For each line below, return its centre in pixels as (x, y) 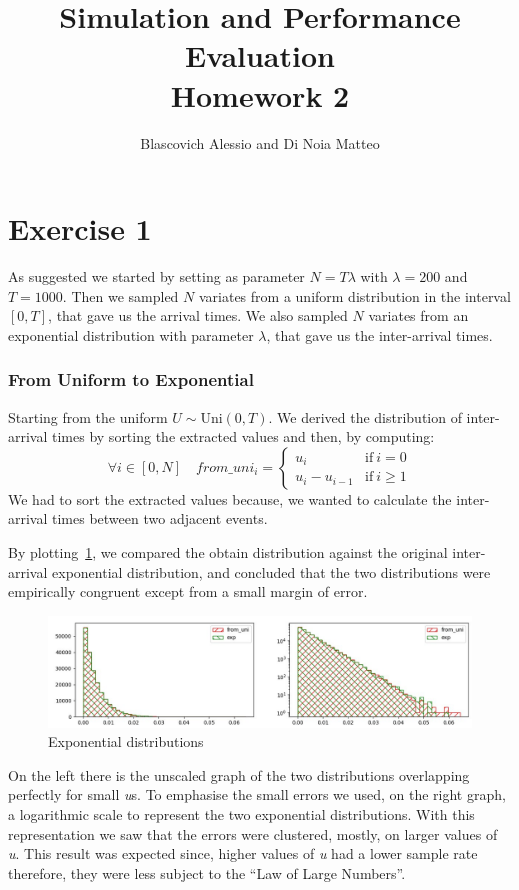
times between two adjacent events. (160, 518)
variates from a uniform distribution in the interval (354, 295)
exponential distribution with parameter (131, 334)
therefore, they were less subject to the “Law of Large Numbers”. (207, 872)
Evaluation (260, 55)
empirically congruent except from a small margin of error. (188, 591)
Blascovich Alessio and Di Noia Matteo (260, 142)
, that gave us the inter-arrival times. (379, 334)
